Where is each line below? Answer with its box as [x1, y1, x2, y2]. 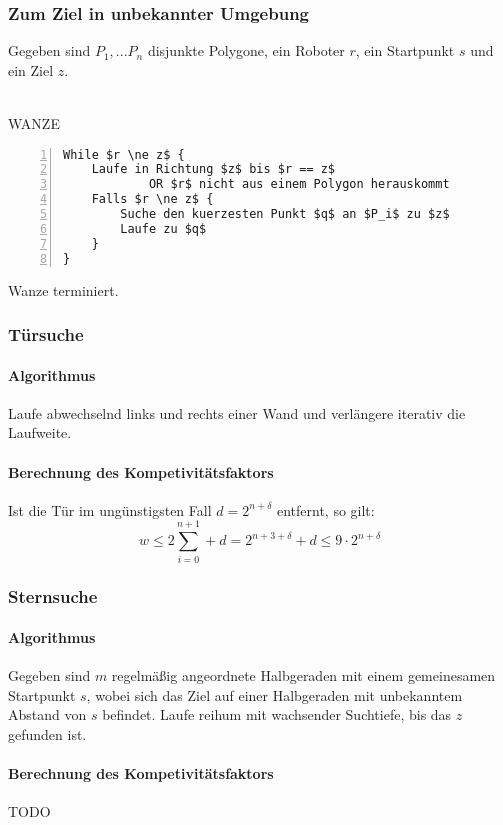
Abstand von [8, 704, 87, 725]
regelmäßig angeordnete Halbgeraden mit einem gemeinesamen [111, 665, 496, 686]
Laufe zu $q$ [120, 221, 207, 236]
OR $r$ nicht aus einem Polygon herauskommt [148, 177, 450, 192]
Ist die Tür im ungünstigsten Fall [8, 499, 212, 520]
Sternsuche [8, 584, 98, 609]
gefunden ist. [8, 723, 87, 744]
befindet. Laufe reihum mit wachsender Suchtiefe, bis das [102, 704, 452, 725]
